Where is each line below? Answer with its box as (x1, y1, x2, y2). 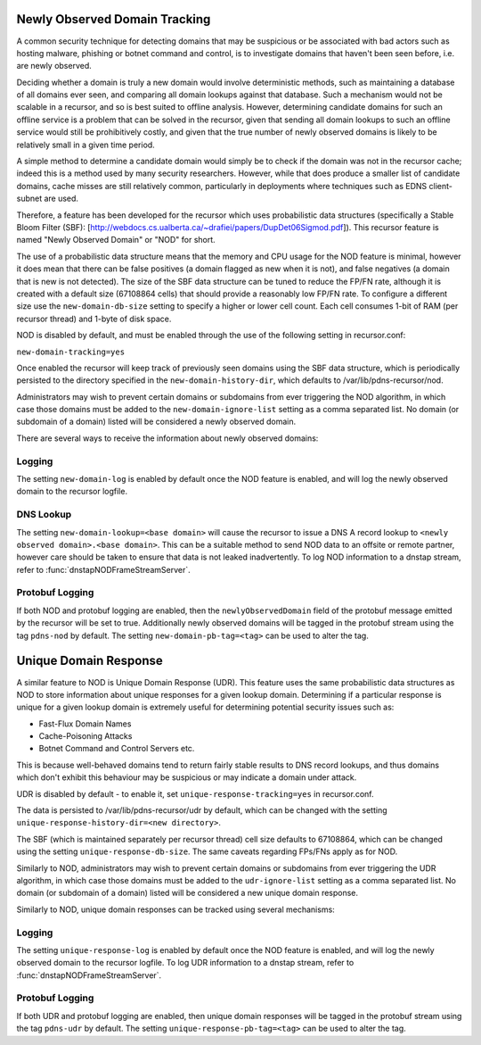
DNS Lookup (16, 509, 72, 521)
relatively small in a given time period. (16, 139, 155, 150)
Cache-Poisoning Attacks (38, 731, 133, 742)
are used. (44, 193, 79, 204)
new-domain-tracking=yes (16, 346, 125, 357)
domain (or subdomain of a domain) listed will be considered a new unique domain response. (16, 888, 359, 899)
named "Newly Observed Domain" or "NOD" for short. (16, 235, 216, 245)
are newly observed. (16, 61, 93, 71)
